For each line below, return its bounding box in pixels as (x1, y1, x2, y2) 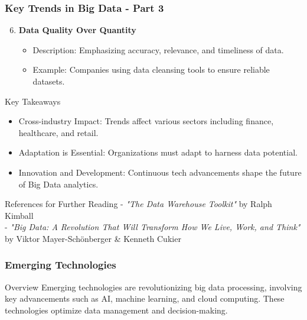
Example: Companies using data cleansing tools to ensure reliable (32, 63, 270, 76)
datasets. (32, 75, 65, 87)
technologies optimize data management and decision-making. (5, 303, 228, 316)
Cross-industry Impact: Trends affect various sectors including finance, (18, 115, 274, 127)
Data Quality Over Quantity (18, 24, 136, 36)
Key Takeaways (5, 95, 61, 107)
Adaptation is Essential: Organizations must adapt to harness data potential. (18, 146, 298, 159)
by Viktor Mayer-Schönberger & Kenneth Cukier (5, 232, 181, 244)
